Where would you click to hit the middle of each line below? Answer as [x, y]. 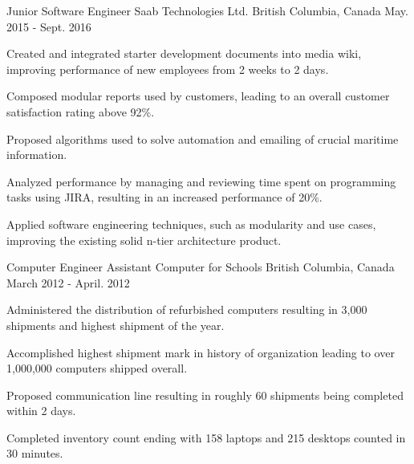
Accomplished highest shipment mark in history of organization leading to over [201, 352]
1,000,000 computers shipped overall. [97, 368]
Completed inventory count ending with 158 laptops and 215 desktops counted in [206, 437]
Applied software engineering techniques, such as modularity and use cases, [191, 224]
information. [37, 155]
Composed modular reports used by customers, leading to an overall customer [198, 96]
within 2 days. [41, 411]
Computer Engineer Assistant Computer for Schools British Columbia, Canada [201, 267]
